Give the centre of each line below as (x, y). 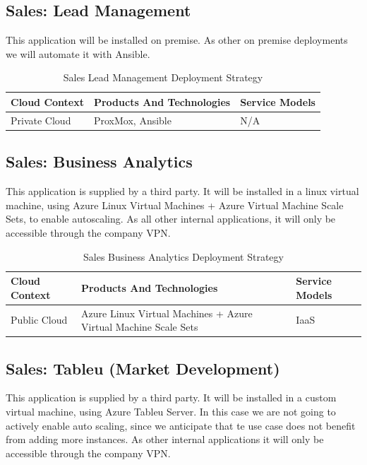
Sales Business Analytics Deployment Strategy (183, 256)
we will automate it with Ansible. (78, 53)
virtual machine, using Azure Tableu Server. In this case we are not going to (171, 412)
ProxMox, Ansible (132, 120)
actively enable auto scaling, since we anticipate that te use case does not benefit (181, 425)
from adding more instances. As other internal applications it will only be (165, 439)
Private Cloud (41, 120)
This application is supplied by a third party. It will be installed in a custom (171, 398)
